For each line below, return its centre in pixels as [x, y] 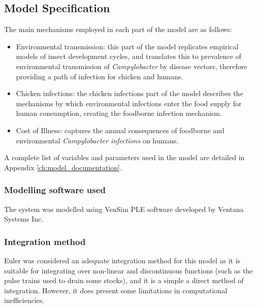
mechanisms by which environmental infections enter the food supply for [129, 103]
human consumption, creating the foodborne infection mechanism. [119, 113]
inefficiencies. [24, 300]
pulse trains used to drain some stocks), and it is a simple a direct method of [124, 280]
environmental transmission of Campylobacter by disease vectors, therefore [132, 66]
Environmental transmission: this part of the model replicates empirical [127, 46]
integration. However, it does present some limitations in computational [116, 290]
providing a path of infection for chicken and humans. [100, 76]
